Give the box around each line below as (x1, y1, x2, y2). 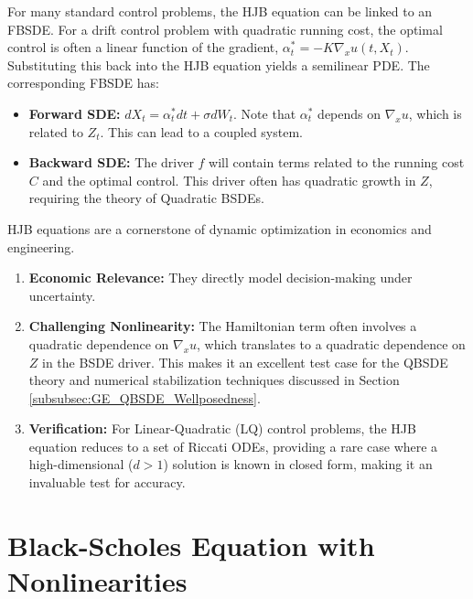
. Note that (233, 103, 296, 123)
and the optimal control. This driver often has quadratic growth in (42, 170, 416, 189)
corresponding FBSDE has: (7, 73, 159, 92)
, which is (408, 103, 462, 123)
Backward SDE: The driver (28, 153, 194, 172)
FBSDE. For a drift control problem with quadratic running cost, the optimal (7, 19, 443, 38)
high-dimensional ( (28, 455, 134, 474)
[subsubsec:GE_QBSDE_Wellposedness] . (28, 388, 261, 407)
